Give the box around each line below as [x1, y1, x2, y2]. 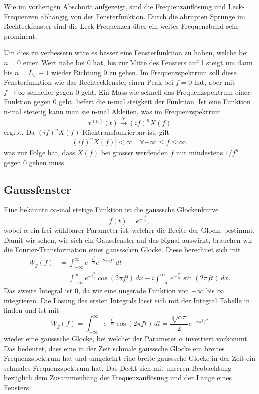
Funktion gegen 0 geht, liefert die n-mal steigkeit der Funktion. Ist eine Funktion [4, 96, 251, 107]
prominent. [4, 30, 37, 41]
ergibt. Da [4, 127, 35, 137]
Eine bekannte [4, 204, 48, 215]
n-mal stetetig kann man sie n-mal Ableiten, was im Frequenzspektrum [4, 106, 221, 116]
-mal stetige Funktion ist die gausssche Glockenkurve [57, 204, 219, 215]
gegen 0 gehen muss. [4, 157, 66, 167]
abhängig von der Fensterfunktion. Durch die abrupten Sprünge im [40, 11, 245, 21]
